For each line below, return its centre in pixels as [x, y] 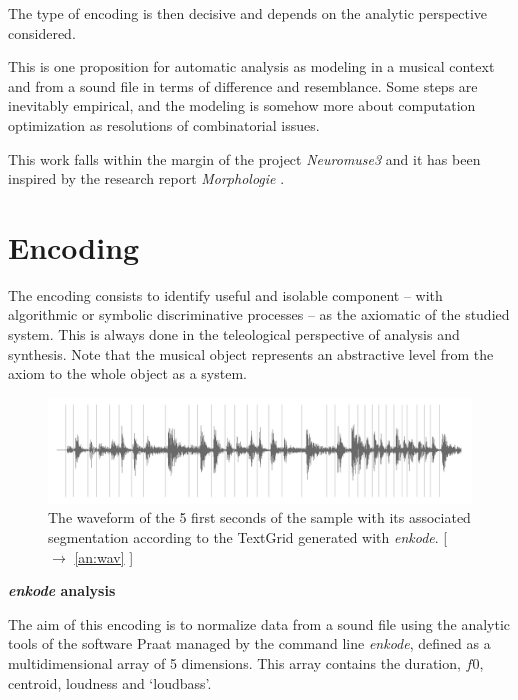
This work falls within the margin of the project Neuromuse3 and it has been [244, 158]
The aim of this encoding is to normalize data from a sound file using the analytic [259, 623]
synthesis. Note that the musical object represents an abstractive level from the [251, 353]
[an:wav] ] [104, 556]
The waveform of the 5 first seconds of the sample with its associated [259, 517]
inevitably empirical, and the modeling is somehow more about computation [242, 105]
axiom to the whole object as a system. [127, 373]
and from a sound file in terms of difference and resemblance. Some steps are [243, 85]
